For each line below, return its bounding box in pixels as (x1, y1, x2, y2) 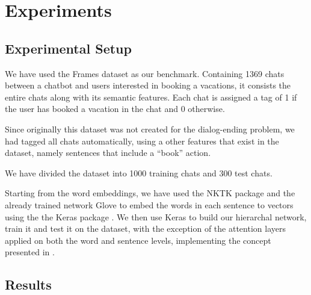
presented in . (5, 246, 55, 258)
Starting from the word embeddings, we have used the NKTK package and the (5, 187, 295, 199)
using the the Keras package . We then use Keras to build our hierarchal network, (5, 210, 307, 223)
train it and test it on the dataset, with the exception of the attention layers (5, 222, 286, 235)
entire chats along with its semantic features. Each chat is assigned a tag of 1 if (5, 90, 297, 103)
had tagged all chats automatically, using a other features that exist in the (5, 134, 279, 147)
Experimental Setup (5, 39, 132, 57)
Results (5, 275, 52, 294)
